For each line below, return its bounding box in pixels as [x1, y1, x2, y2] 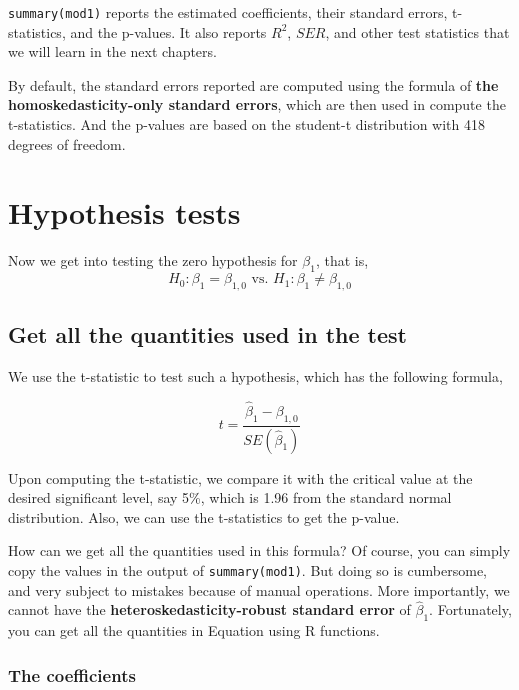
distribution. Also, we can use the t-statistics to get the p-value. [8, 506, 400, 527]
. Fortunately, [429, 599, 512, 620]
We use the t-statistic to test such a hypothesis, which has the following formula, [8, 366, 503, 387]
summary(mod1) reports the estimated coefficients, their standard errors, [8, 2, 448, 22]
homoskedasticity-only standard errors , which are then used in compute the [8, 94, 506, 115]
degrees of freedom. [8, 133, 126, 154]
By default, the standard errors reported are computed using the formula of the [8, 74, 499, 95]
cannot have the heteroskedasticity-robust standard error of [8, 599, 411, 620]
